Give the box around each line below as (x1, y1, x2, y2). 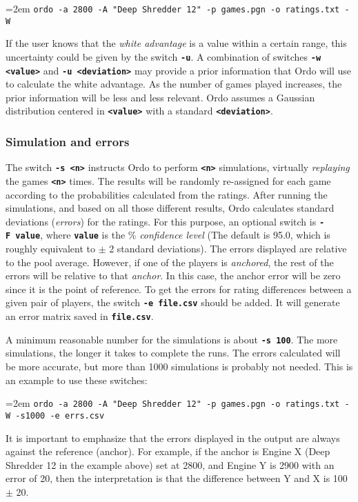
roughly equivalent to (6, 241, 95, 256)
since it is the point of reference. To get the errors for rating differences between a (6, 281, 352, 296)
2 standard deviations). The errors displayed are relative (109, 241, 347, 256)
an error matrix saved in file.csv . (6, 309, 154, 323)
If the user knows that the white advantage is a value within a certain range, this (6, 36, 347, 50)
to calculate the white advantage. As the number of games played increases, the (6, 77, 342, 91)
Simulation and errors (6, 132, 130, 150)
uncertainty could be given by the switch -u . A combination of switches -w (6, 49, 321, 63)
